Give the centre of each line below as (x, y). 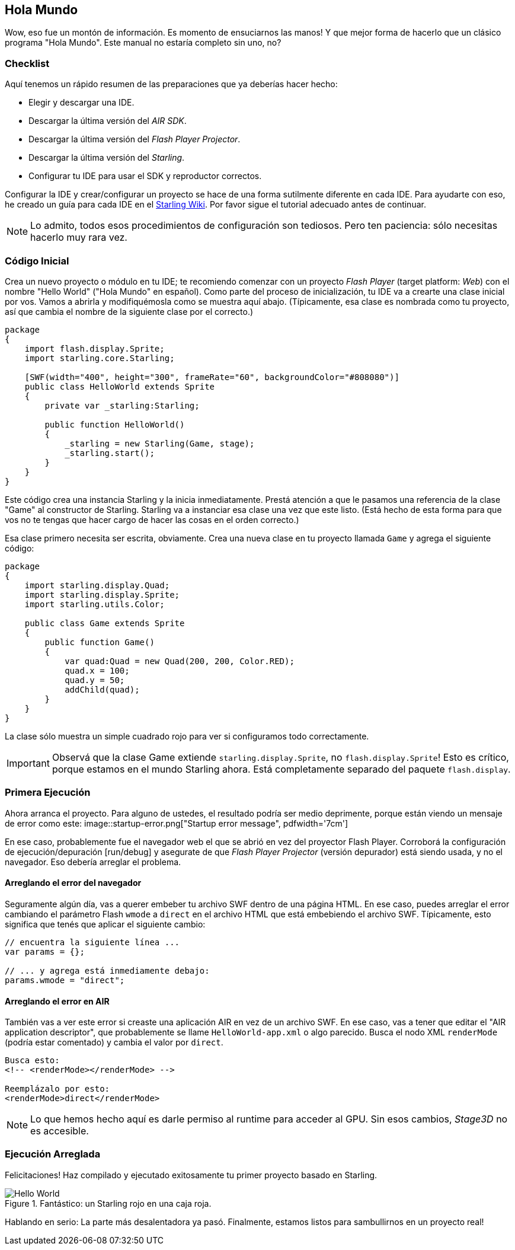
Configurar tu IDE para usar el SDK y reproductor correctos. (145, 176)
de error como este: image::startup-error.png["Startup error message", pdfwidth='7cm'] (177, 823)
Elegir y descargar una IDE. (81, 103)
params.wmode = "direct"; (65, 980)
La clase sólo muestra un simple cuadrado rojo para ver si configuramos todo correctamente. (187, 736)
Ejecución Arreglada (53, 1154)
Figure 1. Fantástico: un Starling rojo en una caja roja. (108, 1203)
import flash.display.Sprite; (95, 348)
